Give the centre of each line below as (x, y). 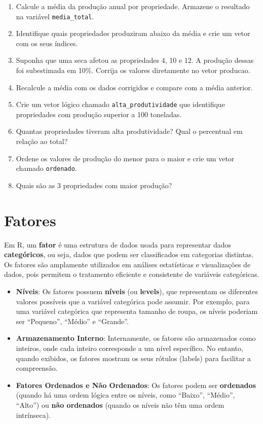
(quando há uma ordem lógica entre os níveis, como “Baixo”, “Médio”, (125, 395)
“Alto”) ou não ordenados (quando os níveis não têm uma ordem (120, 404)
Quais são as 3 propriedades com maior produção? (94, 185)
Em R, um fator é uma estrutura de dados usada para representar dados (118, 244)
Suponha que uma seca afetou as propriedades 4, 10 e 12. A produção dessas (135, 60)
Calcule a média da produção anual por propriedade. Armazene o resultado (133, 6)
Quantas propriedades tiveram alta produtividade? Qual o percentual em (129, 131)
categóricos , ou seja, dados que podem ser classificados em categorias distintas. (129, 254)
